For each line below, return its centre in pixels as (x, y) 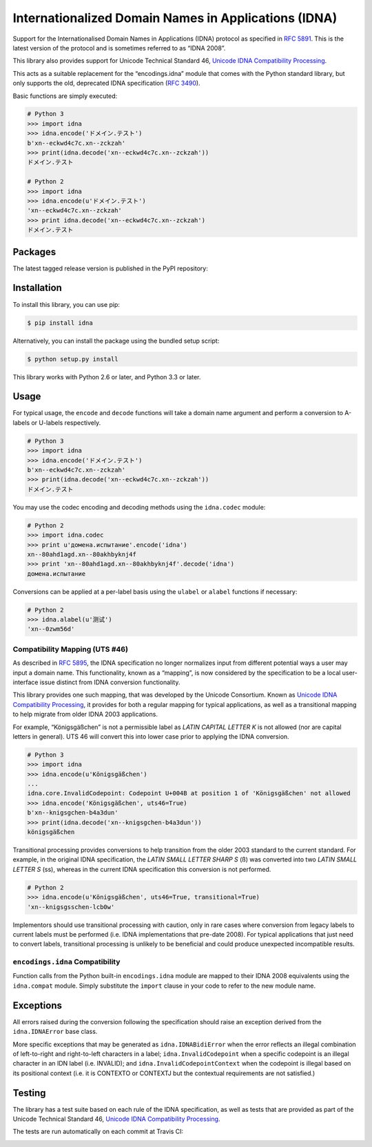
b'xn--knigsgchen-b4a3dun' (73, 813)
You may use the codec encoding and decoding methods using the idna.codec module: (139, 507)
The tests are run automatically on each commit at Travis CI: (98, 1132)
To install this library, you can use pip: (66, 304)
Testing (29, 1093)
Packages (34, 252)
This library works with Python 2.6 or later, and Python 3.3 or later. (107, 377)
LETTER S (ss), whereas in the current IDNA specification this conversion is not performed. (142, 869)
